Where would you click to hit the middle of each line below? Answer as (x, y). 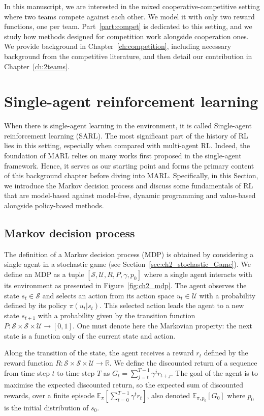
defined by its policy (36, 305)
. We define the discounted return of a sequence (183, 363)
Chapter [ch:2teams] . (37, 66)
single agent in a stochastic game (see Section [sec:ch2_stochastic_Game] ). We (127, 264)
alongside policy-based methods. (54, 205)
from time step (27, 372)
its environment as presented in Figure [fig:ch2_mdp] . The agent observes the (125, 285)
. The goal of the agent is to (214, 372)
